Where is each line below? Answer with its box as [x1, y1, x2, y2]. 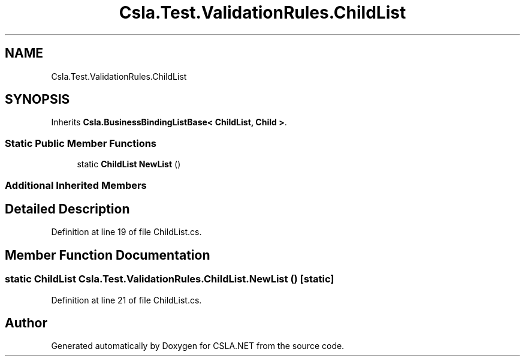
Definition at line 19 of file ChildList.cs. [51, 227, 202, 237]
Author [5, 315, 47, 331]
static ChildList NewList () [77, 159, 181, 170]
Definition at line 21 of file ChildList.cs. [51, 294, 202, 305]
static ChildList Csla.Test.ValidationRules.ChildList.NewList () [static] [5, 273, 334, 285]
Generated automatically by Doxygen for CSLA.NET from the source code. [51, 341, 345, 351]
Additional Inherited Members [5, 179, 147, 191]
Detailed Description [5, 201, 130, 216]
